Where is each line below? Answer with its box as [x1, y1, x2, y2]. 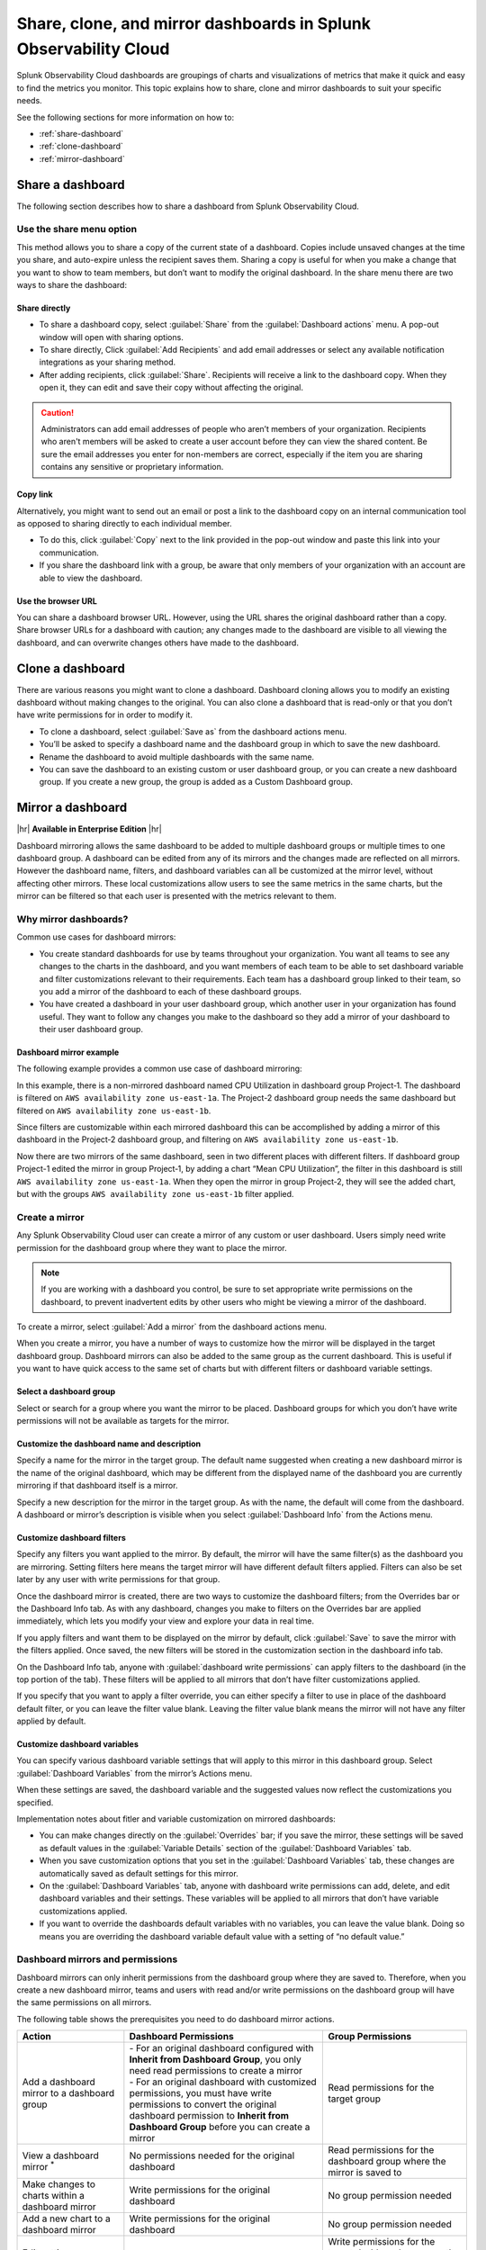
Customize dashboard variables [16, 1739, 139, 1750]
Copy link [16, 489, 53, 499]
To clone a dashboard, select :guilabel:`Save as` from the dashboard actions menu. [39, 725, 346, 737]
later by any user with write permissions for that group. [16, 1574, 220, 1585]
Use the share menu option [16, 223, 138, 236]
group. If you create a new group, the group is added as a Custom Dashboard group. [39, 777, 354, 787]
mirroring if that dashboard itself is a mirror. [16, 1480, 178, 1491]
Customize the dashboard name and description [16, 1438, 202, 1449]
